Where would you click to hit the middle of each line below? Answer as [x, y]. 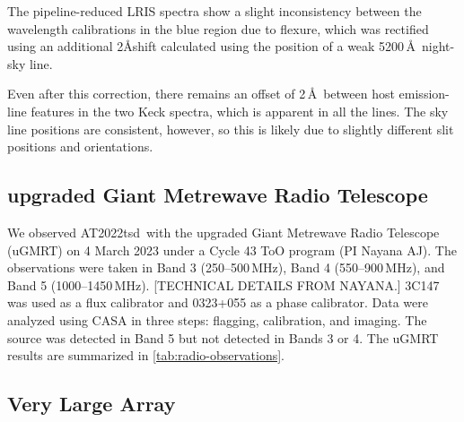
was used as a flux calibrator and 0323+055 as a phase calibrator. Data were [218, 302]
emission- [424, 94]
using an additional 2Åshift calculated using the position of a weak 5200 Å [211, 46]
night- [438, 46]
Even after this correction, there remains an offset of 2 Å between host [201, 94]
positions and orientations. [80, 146]
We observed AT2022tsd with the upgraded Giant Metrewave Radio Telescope [223, 232]
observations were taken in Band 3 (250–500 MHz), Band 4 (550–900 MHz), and [226, 267]
